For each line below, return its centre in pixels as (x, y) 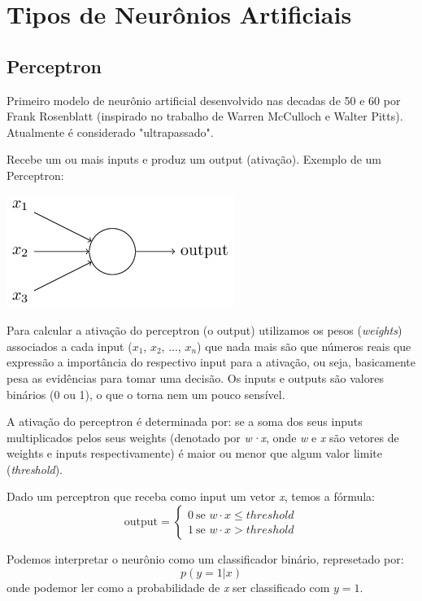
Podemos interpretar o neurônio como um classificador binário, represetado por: (205, 559)
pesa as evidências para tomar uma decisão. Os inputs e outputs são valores (195, 377)
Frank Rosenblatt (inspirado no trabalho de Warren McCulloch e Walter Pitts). (205, 116)
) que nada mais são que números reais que (304, 346)
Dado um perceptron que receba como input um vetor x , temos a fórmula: (191, 496)
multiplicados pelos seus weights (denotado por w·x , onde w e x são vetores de (203, 437)
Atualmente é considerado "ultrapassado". (110, 132)
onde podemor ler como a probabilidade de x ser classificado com (168, 587)
